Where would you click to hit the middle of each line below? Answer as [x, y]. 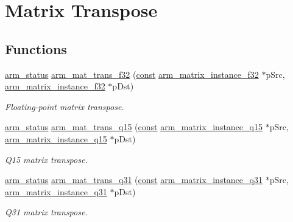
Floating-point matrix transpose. [65, 106]
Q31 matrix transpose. [46, 212]
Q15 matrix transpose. [46, 159]
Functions [36, 48]
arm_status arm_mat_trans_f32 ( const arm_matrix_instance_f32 [132, 74]
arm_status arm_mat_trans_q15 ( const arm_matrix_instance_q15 [134, 127]
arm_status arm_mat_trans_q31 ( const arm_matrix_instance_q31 [134, 180]
